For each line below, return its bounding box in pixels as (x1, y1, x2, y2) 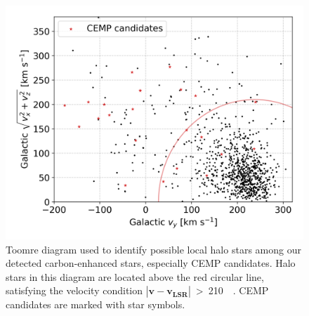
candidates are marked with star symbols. (6, 297, 185, 312)
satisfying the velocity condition (6, 283, 143, 298)
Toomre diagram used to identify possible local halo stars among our (6, 242, 301, 256)
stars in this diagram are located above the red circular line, (6, 269, 264, 284)
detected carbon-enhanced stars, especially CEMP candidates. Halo (6, 256, 296, 270)
